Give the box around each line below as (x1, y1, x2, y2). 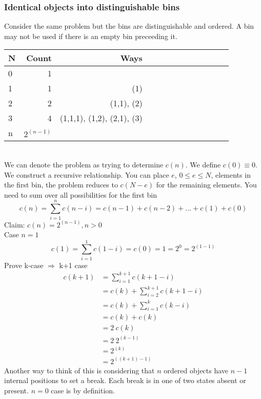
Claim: (4, 219, 25, 230)
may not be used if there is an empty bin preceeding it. (4, 30, 177, 41)
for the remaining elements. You (156, 179, 257, 190)
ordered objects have (164, 365, 229, 375)
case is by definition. (51, 385, 115, 396)
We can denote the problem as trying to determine (4, 159, 164, 169)
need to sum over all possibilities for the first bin (4, 189, 157, 200)
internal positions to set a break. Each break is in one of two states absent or (4, 375, 246, 386)
